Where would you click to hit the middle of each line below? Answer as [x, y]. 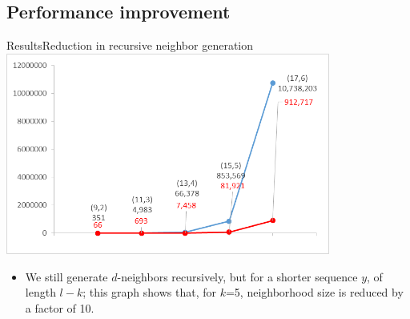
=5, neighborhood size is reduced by [314, 292]
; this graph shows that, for [149, 292]
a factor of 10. [60, 307]
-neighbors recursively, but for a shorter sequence [237, 276]
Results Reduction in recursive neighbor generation [130, 45]
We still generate [66, 276]
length [40, 292]
